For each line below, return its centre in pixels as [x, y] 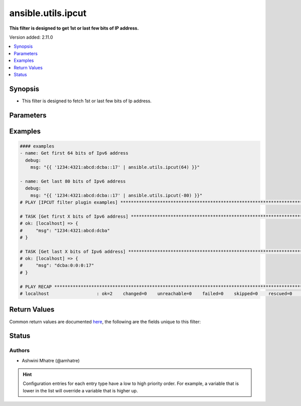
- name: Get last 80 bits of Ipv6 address [73, 181]
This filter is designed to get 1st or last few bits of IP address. [74, 28]
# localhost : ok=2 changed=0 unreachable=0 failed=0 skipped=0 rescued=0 [156, 294]
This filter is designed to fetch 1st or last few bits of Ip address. [87, 101]
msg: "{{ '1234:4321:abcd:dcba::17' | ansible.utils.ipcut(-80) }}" [116, 195]
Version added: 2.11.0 [31, 37]
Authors [20, 350]
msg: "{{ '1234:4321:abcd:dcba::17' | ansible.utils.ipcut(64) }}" [115, 167]
